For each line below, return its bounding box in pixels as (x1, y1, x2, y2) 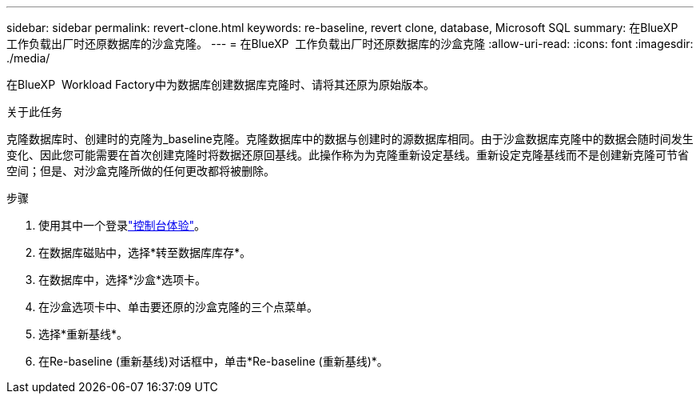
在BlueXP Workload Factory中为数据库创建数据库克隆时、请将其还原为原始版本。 (6, 78, 435, 91)
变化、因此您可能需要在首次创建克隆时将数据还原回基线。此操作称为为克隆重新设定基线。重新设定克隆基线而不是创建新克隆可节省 (6, 148, 689, 162)
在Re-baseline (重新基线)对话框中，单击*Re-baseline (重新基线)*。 (38, 354, 388, 368)
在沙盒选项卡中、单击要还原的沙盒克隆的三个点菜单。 (38, 300, 318, 314)
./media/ (6, 51, 50, 65)
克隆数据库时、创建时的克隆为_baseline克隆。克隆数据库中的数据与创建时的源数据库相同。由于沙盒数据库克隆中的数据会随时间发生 (6, 132, 694, 146)
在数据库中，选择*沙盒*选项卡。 (38, 273, 207, 286)
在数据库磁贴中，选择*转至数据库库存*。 (38, 246, 252, 259)
